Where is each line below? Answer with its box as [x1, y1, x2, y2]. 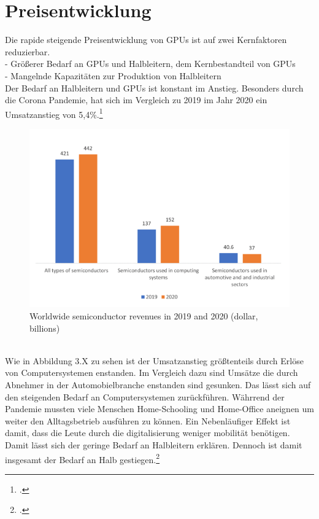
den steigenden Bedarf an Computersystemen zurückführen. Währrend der [5, 390, 285, 403]
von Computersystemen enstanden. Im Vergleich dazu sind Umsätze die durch [5, 366, 298, 379]
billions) [29, 321, 60, 334]
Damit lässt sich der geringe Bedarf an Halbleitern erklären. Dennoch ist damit [5, 438, 302, 451]
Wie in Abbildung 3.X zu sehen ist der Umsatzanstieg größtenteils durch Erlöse [5, 354, 304, 367]
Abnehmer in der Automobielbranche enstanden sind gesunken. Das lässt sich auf [5, 378, 311, 391]
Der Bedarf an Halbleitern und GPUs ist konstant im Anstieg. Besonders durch [5, 81, 304, 94]
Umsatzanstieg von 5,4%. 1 [5, 106, 103, 120]
